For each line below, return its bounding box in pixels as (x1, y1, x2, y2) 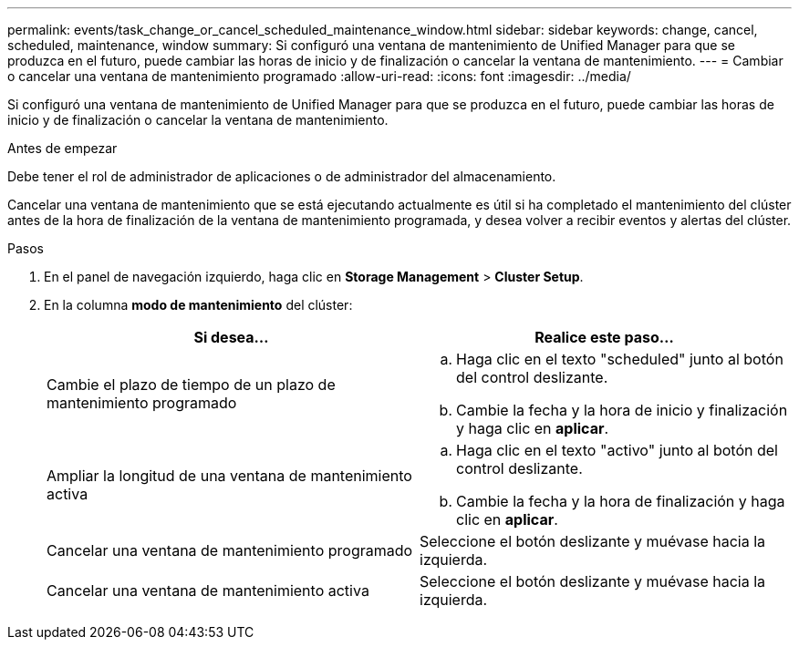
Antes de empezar (7, 140, 118, 156)
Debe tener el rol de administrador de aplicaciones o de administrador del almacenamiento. (7, 169, 556, 184)
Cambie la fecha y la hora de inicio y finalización (456, 401, 788, 419)
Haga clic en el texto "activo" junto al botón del (456, 441, 778, 459)
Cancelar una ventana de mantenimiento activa (47, 581, 369, 600)
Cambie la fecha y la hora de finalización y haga (456, 492, 785, 510)
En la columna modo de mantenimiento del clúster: (44, 297, 353, 313)
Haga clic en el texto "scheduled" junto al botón (456, 350, 783, 368)
